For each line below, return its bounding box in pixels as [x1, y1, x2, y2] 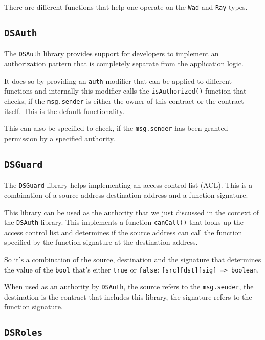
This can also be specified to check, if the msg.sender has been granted [4, 123, 228, 133]
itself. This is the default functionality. [4, 105, 125, 116]
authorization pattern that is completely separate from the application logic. [4, 58, 244, 69]
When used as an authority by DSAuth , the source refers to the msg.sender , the [4, 281, 254, 292]
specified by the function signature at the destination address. [4, 237, 198, 247]
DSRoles [4, 327, 43, 338]
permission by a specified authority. [4, 132, 115, 143]
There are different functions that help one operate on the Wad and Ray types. [4, 2, 248, 12]
